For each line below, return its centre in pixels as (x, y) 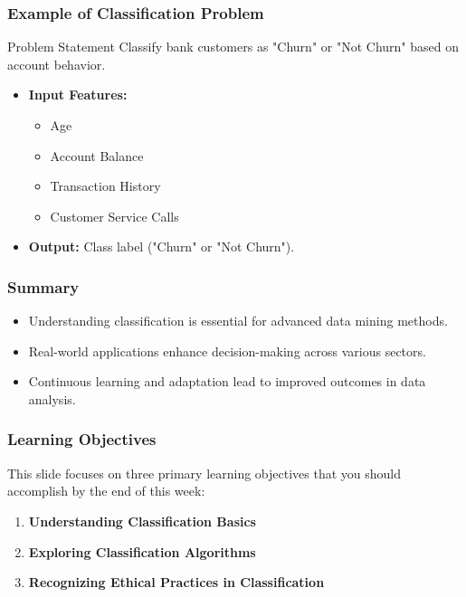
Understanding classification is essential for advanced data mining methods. (238, 321)
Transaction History (105, 186)
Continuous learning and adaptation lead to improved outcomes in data (227, 381)
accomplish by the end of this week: (106, 491)
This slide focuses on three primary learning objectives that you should (204, 473)
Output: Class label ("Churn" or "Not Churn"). (162, 246)
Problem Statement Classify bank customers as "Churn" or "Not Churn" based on (233, 47)
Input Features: (78, 95)
